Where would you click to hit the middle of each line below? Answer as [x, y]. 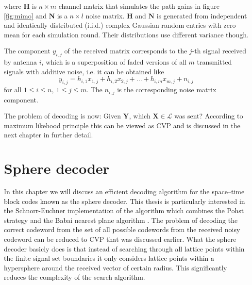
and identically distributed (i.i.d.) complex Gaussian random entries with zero [120, 25]
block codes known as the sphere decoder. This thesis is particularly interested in [125, 201]
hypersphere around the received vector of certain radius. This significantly [116, 267]
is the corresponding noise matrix [167, 90]
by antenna [21, 62]
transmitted [214, 62]
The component [27, 51]
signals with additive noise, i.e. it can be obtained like [84, 71]
